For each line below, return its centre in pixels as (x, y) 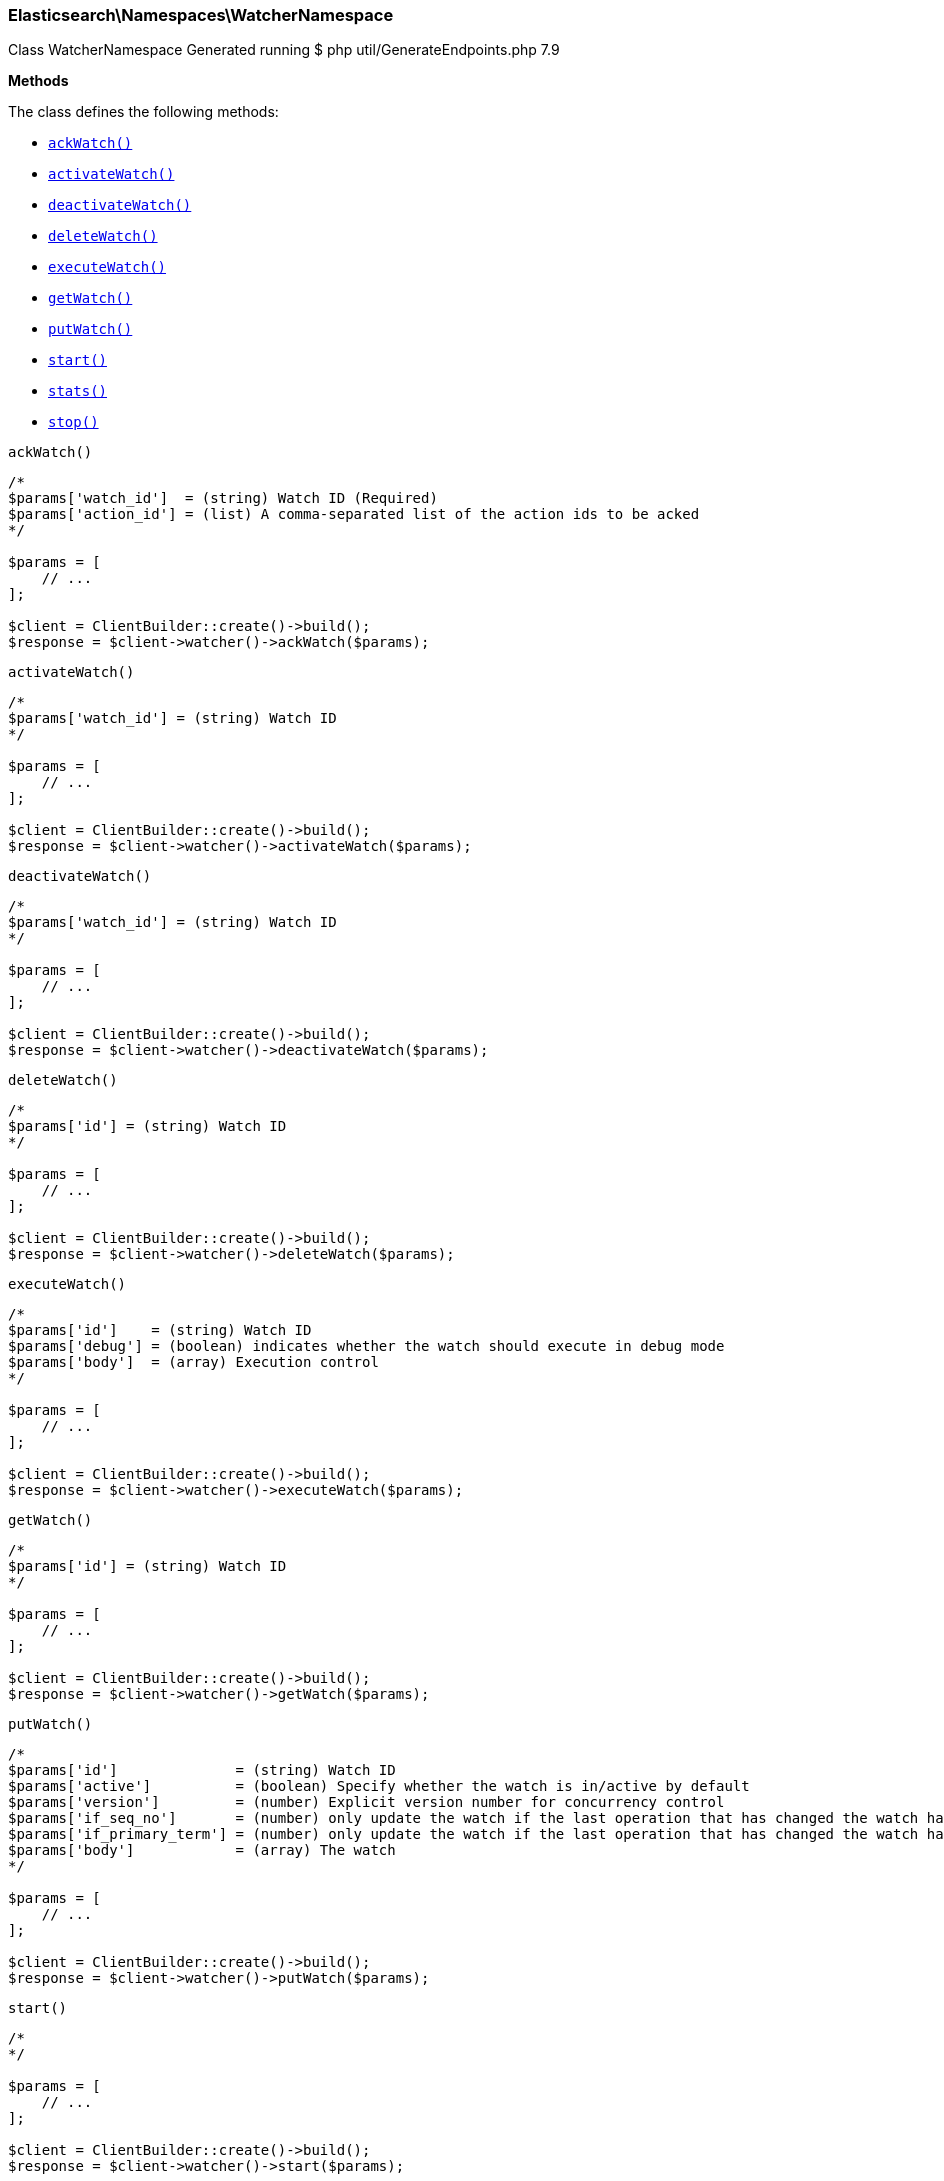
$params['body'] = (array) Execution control (193, 1362)
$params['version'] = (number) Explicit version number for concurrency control (366, 1802)
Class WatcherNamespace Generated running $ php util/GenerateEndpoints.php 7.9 (284, 50)
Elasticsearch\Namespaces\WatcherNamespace (201, 15)
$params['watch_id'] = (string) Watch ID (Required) (223, 498)
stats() (78, 391)
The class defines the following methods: (143, 112)
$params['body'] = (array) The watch (202, 1850)
